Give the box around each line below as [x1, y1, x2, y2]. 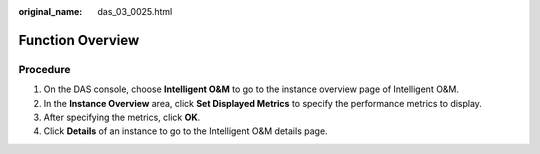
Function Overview [18, 31, 140, 49]
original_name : [18, 6, 83, 17]
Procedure [18, 62, 71, 76]
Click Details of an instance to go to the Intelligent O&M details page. [43, 125, 329, 137]
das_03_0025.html [97, 6, 173, 17]
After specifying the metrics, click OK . [43, 111, 201, 123]
